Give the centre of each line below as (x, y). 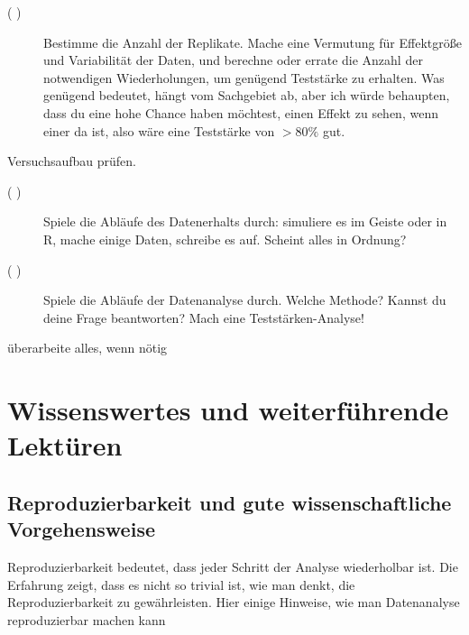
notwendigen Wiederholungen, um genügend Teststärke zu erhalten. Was (244, 77)
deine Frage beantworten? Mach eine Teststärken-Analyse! (204, 317)
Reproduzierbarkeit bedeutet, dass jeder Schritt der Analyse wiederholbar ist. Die (233, 567)
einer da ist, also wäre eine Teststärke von (159, 130)
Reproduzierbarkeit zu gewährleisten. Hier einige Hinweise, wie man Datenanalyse (234, 602)
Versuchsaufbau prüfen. (72, 161)
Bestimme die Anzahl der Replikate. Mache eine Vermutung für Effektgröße (253, 42)
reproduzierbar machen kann (87, 619)
